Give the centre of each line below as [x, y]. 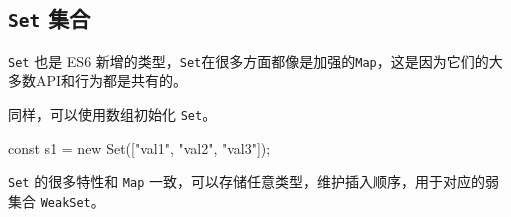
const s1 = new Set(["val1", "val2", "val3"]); [139, 147]
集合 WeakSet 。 [56, 200]
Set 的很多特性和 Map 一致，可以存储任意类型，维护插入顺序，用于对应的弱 [253, 181]
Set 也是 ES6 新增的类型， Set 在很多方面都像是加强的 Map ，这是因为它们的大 [255, 60]
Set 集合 [49, 18]
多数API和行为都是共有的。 [98, 80]
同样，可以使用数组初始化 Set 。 [112, 114]
